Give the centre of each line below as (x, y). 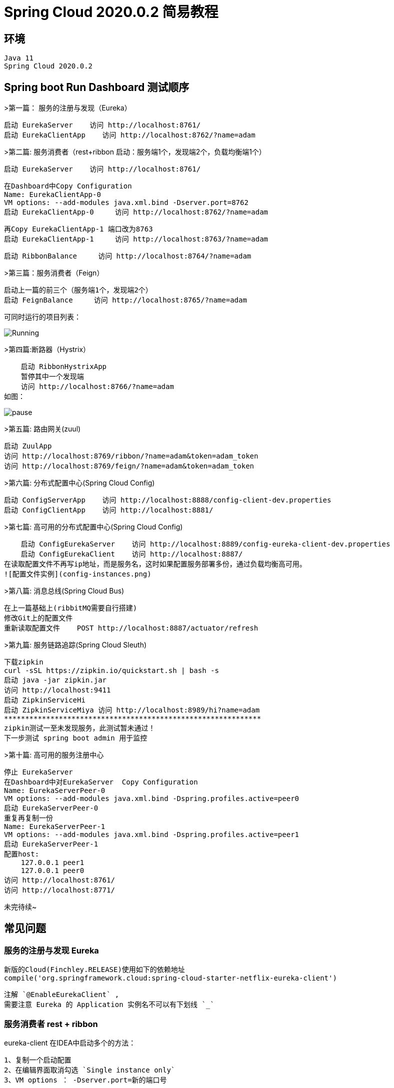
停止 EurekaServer (38, 772)
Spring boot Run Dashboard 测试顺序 (97, 87)
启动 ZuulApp (28, 446)
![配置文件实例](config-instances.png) (78, 574)
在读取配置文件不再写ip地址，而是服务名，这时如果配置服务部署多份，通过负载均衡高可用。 (155, 564)
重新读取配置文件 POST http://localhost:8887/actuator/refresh (131, 628)
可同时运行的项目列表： (42, 317)
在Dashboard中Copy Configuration (68, 186)
